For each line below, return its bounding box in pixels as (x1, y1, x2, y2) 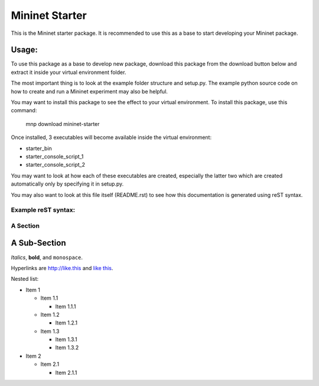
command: (11, 107, 37, 114)
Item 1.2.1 (55, 319, 78, 326)
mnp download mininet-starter (25, 120, 100, 127)
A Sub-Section (11, 238, 66, 248)
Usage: (11, 45, 38, 55)
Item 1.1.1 (55, 303, 76, 310)
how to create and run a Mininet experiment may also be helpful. (11, 87, 168, 95)
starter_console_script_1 (25, 153, 84, 160)
